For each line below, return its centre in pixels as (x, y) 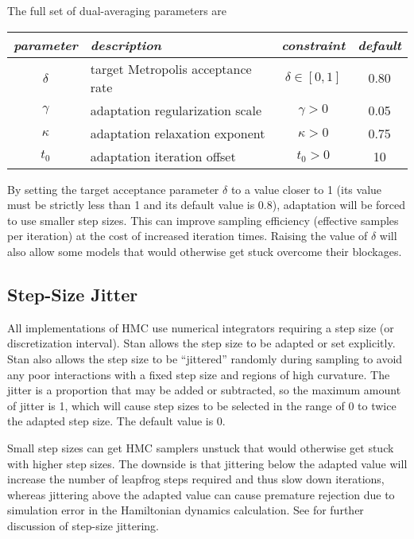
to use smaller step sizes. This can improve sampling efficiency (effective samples (203, 220)
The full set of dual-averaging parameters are (117, 10)
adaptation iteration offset (163, 156)
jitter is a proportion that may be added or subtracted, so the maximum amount (204, 390)
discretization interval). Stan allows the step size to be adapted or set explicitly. (201, 343)
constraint (313, 45)
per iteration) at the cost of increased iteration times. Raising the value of (188, 236)
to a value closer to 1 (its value (306, 189)
